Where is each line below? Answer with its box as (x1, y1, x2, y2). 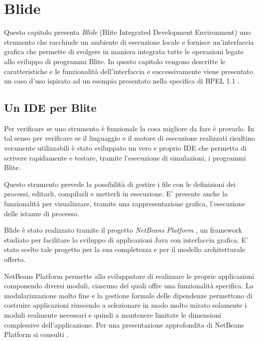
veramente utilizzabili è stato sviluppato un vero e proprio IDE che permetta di (4, 143, 247, 153)
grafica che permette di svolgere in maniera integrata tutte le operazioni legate (4, 46, 244, 57)
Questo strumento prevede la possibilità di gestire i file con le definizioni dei (4, 178, 236, 189)
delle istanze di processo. (4, 208, 79, 218)
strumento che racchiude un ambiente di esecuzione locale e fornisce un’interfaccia (4, 36, 254, 47)
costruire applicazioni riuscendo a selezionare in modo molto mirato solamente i (4, 300, 247, 310)
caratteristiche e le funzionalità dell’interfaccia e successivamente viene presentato (4, 66, 253, 76)
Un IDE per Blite (4, 100, 97, 115)
